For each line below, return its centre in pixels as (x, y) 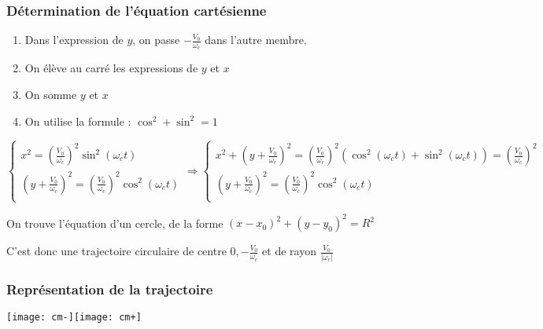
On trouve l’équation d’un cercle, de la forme (115, 223)
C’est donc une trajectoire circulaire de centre (116, 251)
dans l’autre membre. (256, 40)
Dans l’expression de (74, 40)
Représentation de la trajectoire (110, 289)
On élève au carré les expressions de (111, 68)
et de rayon (289, 251)
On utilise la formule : (78, 121)
